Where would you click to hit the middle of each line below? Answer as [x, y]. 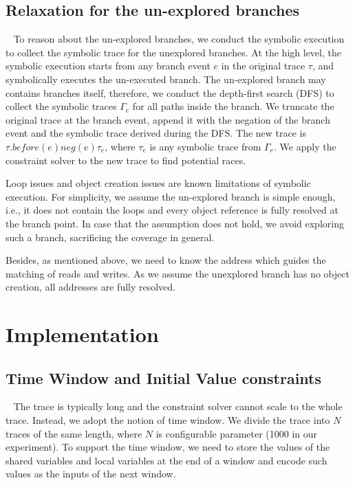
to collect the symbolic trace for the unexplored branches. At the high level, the [173, 52]
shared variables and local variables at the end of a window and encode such [166, 460]
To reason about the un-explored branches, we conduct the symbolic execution [179, 39]
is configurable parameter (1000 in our [237, 433]
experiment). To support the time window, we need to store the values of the [168, 447]
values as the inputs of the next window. [91, 474]
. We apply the [305, 146]
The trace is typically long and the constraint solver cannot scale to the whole [178, 406]
